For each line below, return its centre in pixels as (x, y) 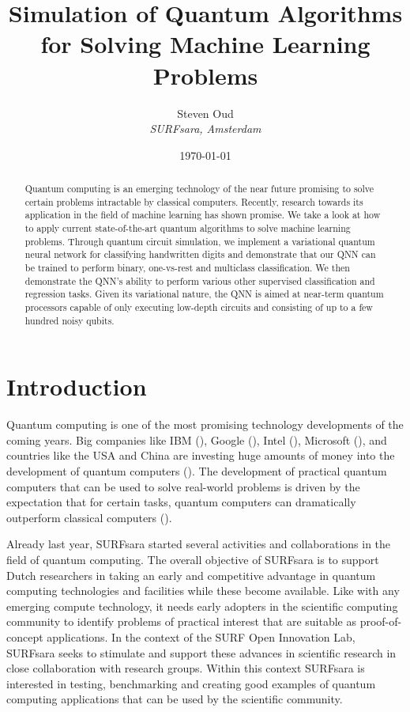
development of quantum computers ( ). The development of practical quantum (197, 471)
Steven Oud (205, 113)
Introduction (77, 386)
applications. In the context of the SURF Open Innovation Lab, (201, 636)
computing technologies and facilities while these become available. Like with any (203, 591)
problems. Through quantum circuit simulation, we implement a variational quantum (200, 241)
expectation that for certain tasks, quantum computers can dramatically (181, 502)
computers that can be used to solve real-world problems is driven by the (183, 486)
